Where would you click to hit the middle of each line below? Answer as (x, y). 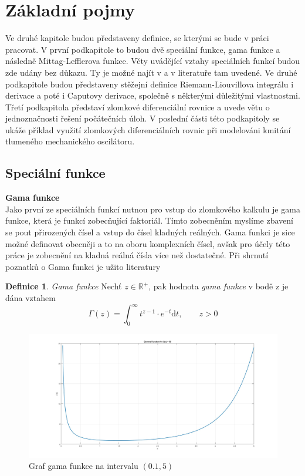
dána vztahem (30, 298)
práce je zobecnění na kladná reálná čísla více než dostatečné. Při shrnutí (137, 255)
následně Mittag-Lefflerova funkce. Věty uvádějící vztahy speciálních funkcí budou (153, 61)
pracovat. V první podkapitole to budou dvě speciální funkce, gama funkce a (143, 49)
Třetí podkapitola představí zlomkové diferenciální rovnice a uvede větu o (138, 107)
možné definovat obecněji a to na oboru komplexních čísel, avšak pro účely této (148, 243)
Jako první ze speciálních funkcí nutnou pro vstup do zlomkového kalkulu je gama (153, 209)
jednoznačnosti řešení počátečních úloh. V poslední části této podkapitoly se (143, 118)
